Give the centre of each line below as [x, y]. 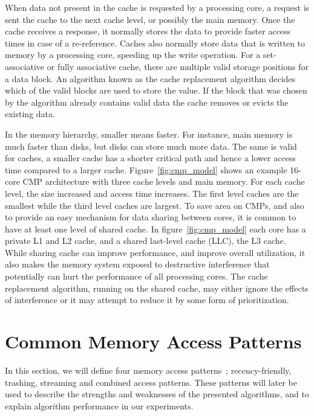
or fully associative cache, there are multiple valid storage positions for [178, 66]
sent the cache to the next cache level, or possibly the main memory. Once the [150, 19]
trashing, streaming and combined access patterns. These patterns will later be [151, 382]
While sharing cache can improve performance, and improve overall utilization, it [155, 252]
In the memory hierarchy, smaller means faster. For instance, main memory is [149, 134]
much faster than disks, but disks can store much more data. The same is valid [151, 146]
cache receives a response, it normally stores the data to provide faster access [148, 31]
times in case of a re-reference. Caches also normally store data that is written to [155, 43]
